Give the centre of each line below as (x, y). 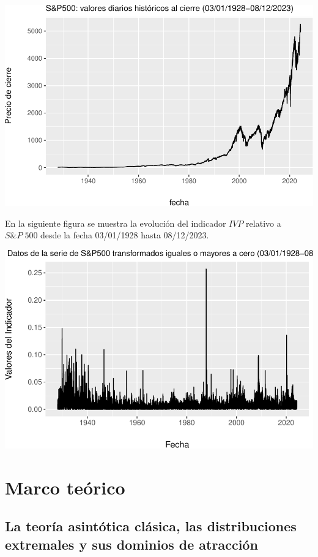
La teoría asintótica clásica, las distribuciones (151, 526)
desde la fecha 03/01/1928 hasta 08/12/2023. (125, 235)
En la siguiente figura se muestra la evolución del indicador (116, 223)
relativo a (264, 223)
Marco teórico (65, 487)
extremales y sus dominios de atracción (131, 544)
